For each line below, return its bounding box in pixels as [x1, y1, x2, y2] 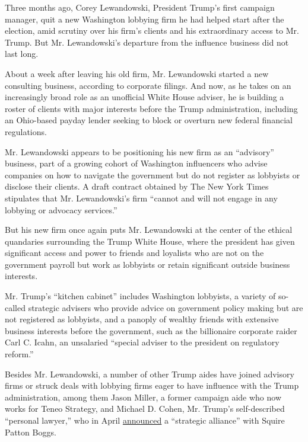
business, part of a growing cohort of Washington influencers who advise [5, 157, 268, 169]
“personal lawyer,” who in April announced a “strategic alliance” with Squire [5, 414, 285, 426]
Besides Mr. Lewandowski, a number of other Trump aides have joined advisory [5, 367, 294, 380]
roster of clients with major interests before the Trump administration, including [5, 102, 298, 114]
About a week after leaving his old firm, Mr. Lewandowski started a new [5, 67, 269, 79]
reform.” [5, 348, 34, 360]
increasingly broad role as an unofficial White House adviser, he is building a [5, 91, 284, 103]
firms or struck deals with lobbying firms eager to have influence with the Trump [5, 379, 299, 392]
